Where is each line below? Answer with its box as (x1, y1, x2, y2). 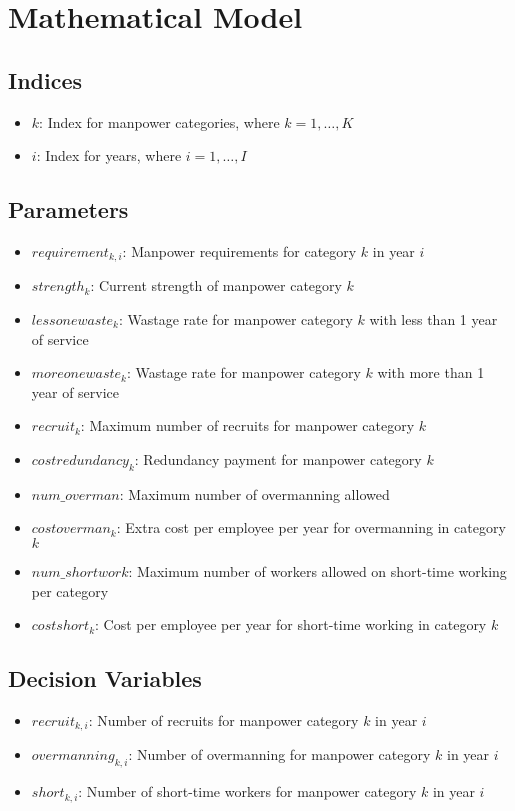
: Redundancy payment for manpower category (134, 448, 422, 469)
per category (31, 580, 109, 601)
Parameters (8, 194, 129, 225)
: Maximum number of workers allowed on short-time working (128, 560, 507, 581)
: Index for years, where (36, 145, 182, 166)
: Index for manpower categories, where (39, 111, 280, 132)
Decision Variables (8, 663, 202, 694)
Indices (8, 64, 83, 95)
